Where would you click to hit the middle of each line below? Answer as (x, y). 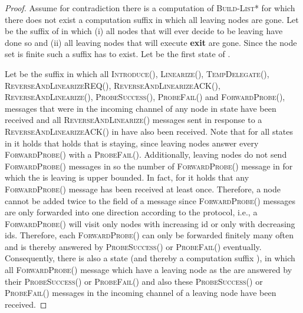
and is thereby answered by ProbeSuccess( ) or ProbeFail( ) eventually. (133, 246)
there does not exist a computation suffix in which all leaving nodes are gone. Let (152, 19)
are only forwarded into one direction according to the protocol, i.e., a (131, 212)
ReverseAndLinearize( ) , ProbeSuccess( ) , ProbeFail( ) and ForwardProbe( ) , (145, 97)
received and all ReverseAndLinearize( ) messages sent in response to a (134, 120)
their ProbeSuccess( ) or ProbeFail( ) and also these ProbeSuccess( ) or (134, 281)
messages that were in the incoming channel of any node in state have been (141, 108)
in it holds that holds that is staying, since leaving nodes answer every (132, 143)
